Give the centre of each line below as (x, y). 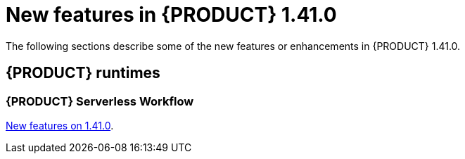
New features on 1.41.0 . (60, 125)
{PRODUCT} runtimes (83, 73)
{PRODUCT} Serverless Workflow (100, 101)
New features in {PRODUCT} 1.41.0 (171, 15)
